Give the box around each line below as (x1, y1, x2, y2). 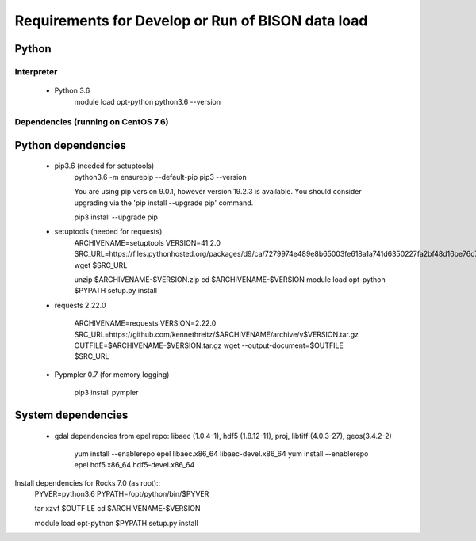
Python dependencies (14, 139, 127, 152)
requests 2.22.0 (54, 300, 106, 310)
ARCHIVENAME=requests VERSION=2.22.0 (74, 318, 217, 328)
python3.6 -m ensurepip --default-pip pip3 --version (74, 172, 247, 181)
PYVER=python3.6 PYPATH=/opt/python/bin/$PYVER (34, 490, 209, 499)
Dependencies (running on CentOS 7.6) (14, 116, 169, 128)
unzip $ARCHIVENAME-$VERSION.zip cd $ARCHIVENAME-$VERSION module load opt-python (74, 275, 386, 284)
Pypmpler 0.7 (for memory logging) (54, 369, 170, 379)
